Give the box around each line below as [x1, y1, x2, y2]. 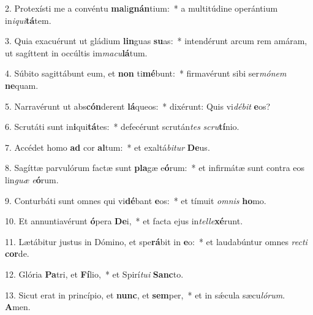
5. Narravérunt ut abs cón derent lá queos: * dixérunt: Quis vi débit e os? [5, 99, 271, 112]
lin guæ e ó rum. [5, 173, 59, 186]
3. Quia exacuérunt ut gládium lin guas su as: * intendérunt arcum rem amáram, [5, 34, 307, 47]
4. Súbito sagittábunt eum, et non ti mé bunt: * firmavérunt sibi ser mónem [5, 67, 287, 80]
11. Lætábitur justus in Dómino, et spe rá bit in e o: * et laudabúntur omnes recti [5, 235, 307, 248]
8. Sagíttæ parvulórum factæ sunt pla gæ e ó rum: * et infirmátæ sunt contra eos [5, 161, 305, 174]
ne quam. [5, 78, 39, 91]
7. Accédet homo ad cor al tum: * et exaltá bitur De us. [5, 140, 210, 153]
